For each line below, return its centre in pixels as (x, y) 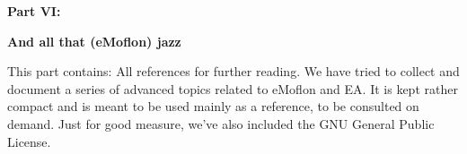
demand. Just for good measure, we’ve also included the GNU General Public (221, 123)
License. (29, 141)
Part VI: (34, 11)
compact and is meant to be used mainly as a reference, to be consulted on (213, 106)
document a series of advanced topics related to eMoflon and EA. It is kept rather (233, 88)
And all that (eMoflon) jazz (94, 41)
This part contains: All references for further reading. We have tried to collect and (233, 71)
